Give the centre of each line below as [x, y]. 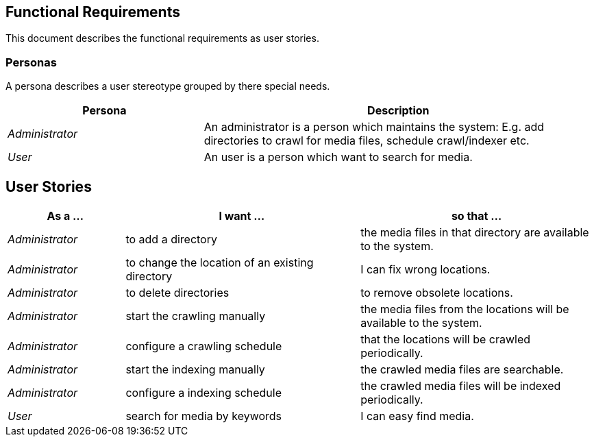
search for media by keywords [204, 416]
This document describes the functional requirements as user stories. [162, 38]
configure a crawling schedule [204, 346]
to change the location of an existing [220, 263]
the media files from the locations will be [465, 309]
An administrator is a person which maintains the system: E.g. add [374, 127]
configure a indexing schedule [204, 393]
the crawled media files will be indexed [461, 386]
